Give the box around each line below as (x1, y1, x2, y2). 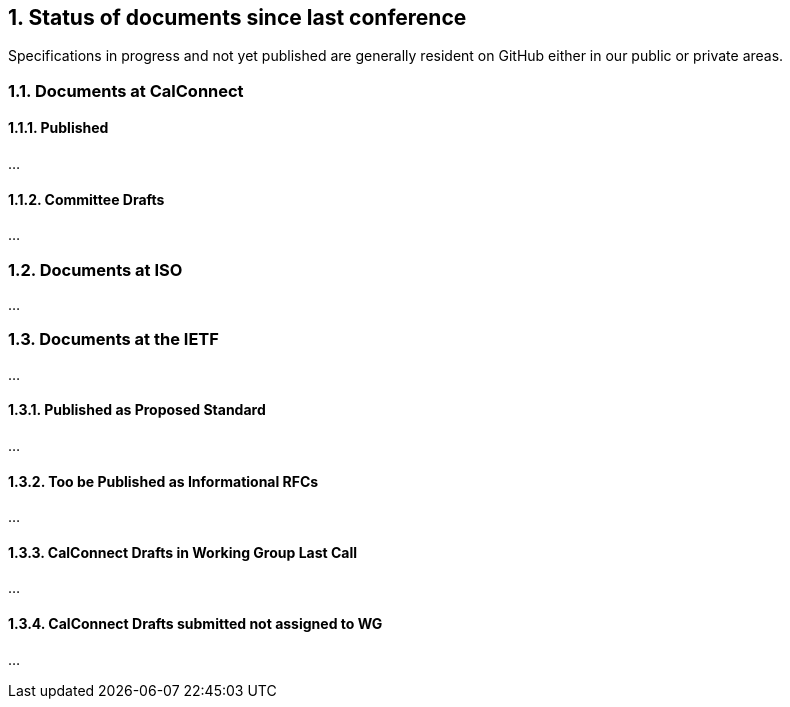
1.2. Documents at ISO (8, 259, 183, 280)
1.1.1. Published (8, 119, 109, 137)
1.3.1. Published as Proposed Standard (8, 401, 266, 419)
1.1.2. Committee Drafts (8, 190, 165, 208)
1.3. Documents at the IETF (8, 329, 219, 350)
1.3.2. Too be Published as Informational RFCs (8, 472, 319, 490)
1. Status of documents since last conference (8, 5, 467, 30)
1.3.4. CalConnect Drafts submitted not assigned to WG (8, 615, 383, 632)
